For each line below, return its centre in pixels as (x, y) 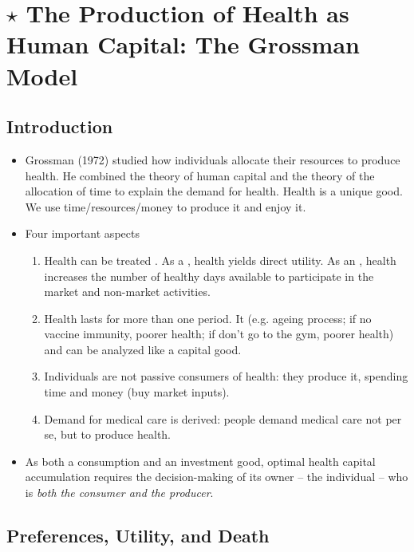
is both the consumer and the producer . (119, 493)
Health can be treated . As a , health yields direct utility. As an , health (220, 260)
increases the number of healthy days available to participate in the (209, 276)
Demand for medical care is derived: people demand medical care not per (223, 418)
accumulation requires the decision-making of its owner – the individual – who (217, 477)
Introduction (60, 126)
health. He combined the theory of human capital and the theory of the (200, 175)
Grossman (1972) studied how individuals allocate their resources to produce (213, 159)
